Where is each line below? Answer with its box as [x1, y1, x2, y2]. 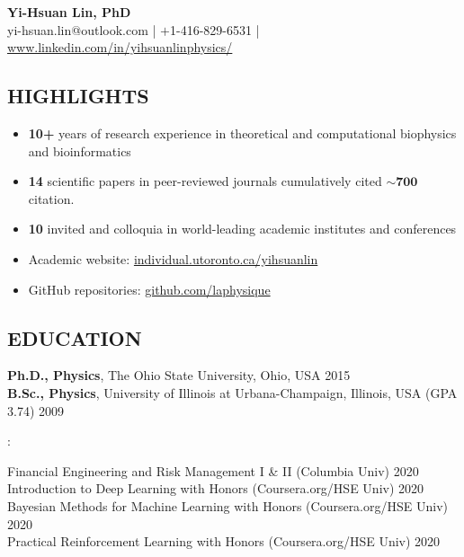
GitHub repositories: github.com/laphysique [28, 279, 271, 298]
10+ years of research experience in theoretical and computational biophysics [28, 123, 457, 142]
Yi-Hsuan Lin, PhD [7, 3, 131, 21]
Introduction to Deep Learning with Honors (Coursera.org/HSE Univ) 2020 [7, 479, 424, 498]
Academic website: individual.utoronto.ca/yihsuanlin [28, 249, 318, 268]
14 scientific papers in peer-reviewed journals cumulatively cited [28, 172, 382, 190]
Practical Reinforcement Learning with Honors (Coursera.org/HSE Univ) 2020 [7, 532, 441, 551]
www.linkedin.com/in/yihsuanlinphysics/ [7, 38, 233, 57]
